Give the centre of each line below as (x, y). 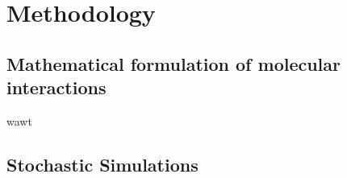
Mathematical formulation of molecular (174, 63)
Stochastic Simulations (102, 164)
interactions (56, 87)
